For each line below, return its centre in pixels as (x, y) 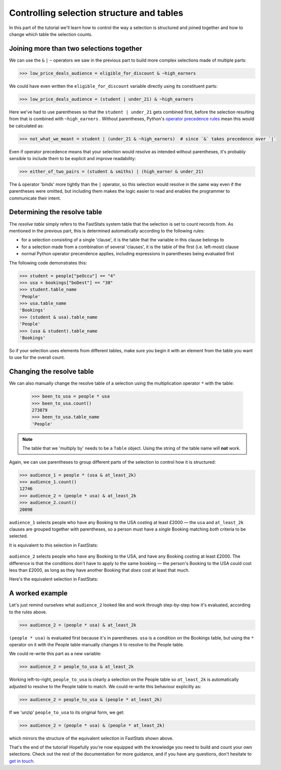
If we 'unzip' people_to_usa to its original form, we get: (67, 712)
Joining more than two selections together (76, 49)
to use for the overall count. (37, 358)
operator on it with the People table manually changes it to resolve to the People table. (96, 644)
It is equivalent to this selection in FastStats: (54, 545)
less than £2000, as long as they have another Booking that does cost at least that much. (99, 570)
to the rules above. (28, 612)
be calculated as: (26, 126)
